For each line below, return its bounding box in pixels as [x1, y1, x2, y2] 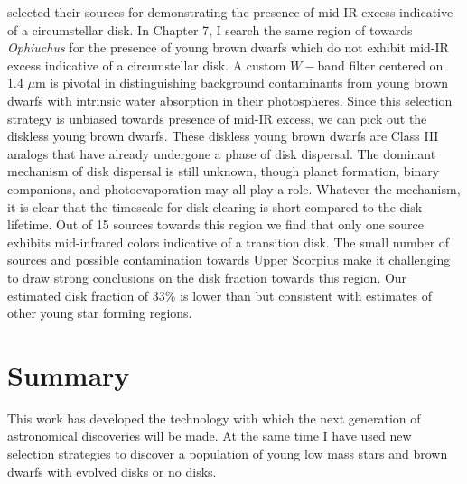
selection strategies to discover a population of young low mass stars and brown [7, 444, 448, 462]
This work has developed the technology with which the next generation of [7, 408, 421, 427]
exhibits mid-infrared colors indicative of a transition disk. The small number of [7, 232, 450, 251]
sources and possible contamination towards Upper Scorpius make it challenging [7, 250, 451, 269]
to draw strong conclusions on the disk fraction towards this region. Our [7, 267, 407, 286]
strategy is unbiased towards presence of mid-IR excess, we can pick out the [7, 108, 427, 127]
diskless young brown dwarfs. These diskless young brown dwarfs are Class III [7, 126, 439, 145]
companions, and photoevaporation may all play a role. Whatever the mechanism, [7, 179, 461, 198]
